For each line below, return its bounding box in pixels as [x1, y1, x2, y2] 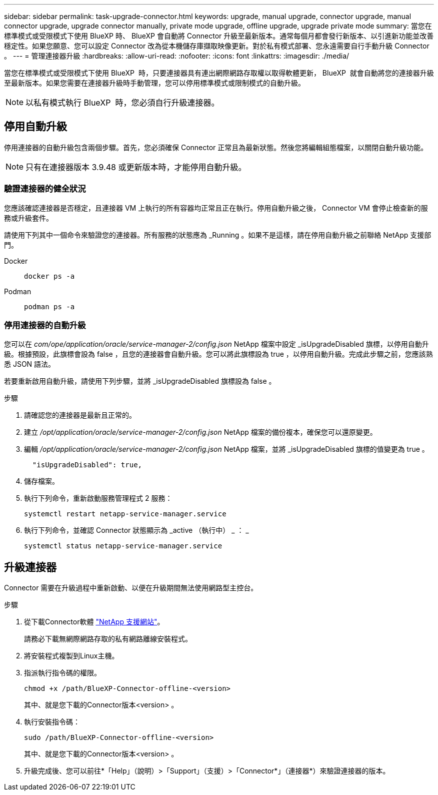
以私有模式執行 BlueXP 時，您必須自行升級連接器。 [25, 98, 219, 108]
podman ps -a [24, 302, 75, 311]
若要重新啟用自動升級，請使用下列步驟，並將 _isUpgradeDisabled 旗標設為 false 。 [4, 377, 276, 386]
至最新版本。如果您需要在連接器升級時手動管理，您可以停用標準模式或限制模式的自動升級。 [4, 79, 305, 87]
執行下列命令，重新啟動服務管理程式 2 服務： [24, 494, 172, 503]
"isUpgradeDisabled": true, [32, 461, 142, 469]
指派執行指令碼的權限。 [24, 668, 101, 677]
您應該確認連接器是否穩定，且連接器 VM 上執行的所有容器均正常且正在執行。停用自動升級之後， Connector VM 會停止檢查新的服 [4, 203, 428, 212]
